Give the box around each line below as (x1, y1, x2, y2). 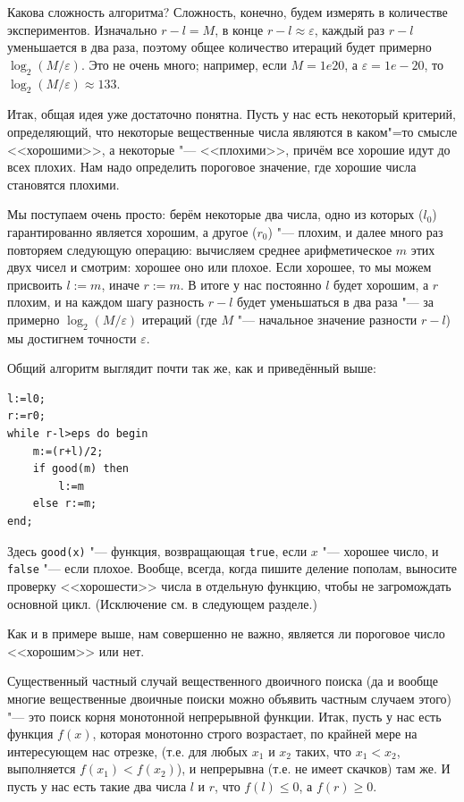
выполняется (7, 759, 76, 778)
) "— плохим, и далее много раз (267, 222, 443, 241)
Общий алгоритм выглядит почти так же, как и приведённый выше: (7, 359, 376, 377)
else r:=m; (32, 497, 97, 511)
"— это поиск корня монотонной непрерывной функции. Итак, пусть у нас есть (7, 706, 442, 725)
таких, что (295, 741, 352, 760)
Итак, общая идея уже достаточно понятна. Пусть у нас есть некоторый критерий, (7, 105, 456, 123)
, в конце (215, 20, 264, 38)
